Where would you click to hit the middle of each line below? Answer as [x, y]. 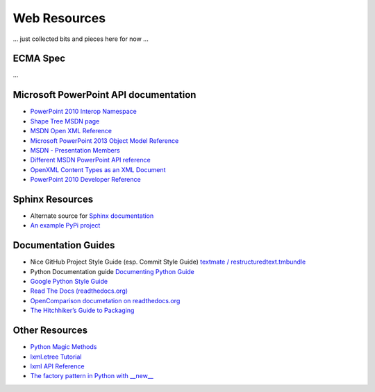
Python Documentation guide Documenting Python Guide [112, 271]
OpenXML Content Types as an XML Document [98, 169]
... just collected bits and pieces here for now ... [81, 39]
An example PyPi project [65, 225]
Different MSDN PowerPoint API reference [90, 160]
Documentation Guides [64, 245]
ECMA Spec [39, 59]
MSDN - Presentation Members [75, 150]
